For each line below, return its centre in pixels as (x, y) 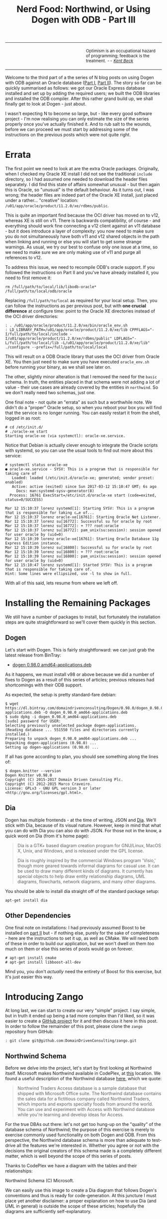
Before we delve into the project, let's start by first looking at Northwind (79, 1068)
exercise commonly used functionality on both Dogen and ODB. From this (80, 1135)
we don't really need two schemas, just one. (50, 393)
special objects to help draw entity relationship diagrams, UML (81, 876)
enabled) (14, 482)
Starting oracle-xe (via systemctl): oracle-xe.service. (65, 436)
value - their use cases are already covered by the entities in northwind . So (82, 387)
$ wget (12, 704)
